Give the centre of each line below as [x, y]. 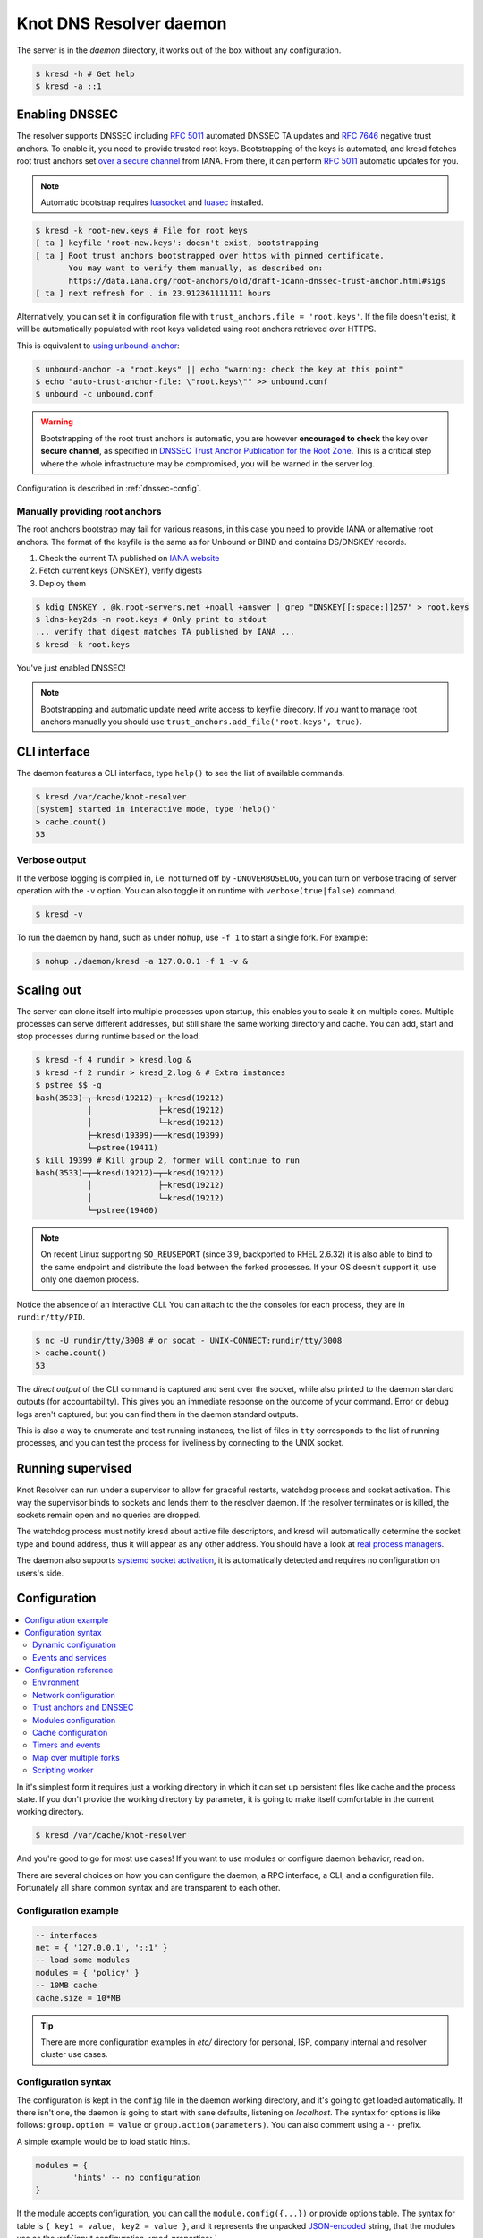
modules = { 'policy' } [88, 1973]
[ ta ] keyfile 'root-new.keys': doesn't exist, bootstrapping [177, 243]
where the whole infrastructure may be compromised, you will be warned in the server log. [208, 463]
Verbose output [51, 860]
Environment [56, 1682]
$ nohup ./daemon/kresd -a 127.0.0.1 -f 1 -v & [141, 961]
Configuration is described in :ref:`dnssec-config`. [109, 488]
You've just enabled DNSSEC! [71, 668]
